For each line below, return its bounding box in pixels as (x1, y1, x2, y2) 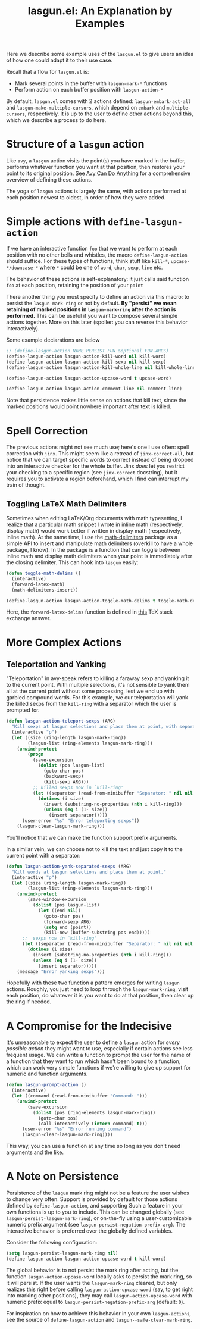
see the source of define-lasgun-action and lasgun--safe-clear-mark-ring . (6, 1316, 192, 1323)
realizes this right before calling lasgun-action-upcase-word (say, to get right (6, 1286, 193, 1293)
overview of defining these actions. (6, 176, 93, 183)
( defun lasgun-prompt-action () (6, 1082, 86, 1088)
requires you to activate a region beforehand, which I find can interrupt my (6, 475, 189, 483)
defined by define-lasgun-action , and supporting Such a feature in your (6, 1202, 183, 1209)
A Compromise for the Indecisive (6, 1019, 173, 1033)
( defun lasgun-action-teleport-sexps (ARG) (6, 718, 116, 724)
